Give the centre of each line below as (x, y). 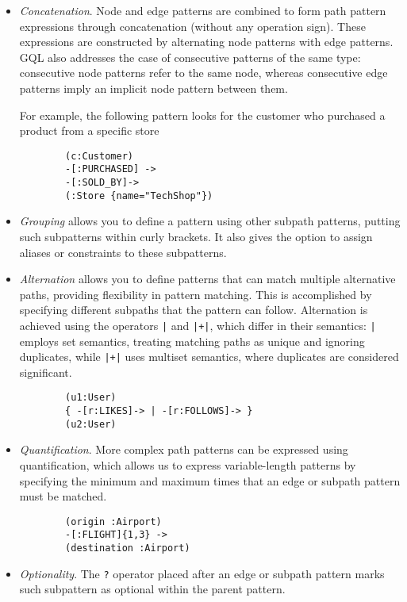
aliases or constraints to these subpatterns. (123, 252)
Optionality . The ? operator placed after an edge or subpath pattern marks (202, 573)
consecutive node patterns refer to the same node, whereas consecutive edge (203, 73)
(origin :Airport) (113, 521)
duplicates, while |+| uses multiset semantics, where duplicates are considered (209, 357)
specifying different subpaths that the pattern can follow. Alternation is (194, 310)
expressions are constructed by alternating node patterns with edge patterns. (206, 42)
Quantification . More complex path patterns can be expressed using (184, 449)
